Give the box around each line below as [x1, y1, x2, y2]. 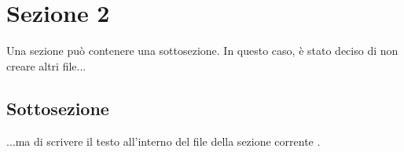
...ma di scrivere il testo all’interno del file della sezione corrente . [6, 132, 321, 149]
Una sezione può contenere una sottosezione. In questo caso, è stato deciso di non [6, 42, 398, 59]
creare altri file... [6, 57, 86, 74]
